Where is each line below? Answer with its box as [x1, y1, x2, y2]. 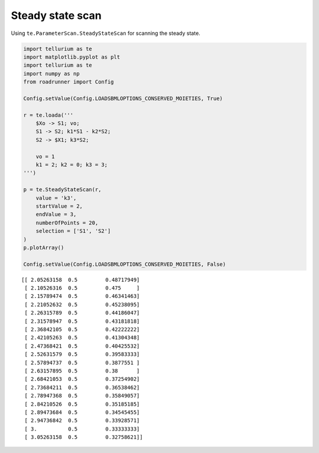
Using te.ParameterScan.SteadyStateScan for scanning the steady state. [11, 30, 201, 37]
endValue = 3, [35, 211, 77, 218]
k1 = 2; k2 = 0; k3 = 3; [35, 162, 108, 168]
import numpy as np [23, 70, 80, 77]
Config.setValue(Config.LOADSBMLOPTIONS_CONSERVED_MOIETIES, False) [23, 261, 226, 268]
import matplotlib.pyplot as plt [23, 53, 121, 60]
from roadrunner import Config [23, 79, 115, 85]
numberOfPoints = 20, [35, 219, 99, 226]
